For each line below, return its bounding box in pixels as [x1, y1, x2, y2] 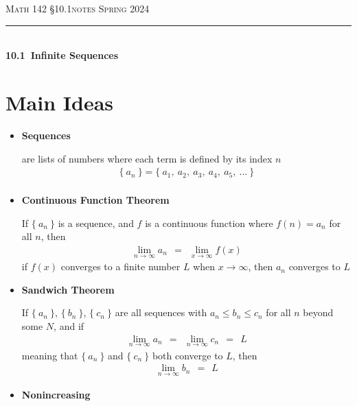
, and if [54, 318, 84, 333]
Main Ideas [5, 88, 113, 116]
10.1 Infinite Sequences [5, 48, 119, 62]
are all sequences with [115, 305, 207, 320]
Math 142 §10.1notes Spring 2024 [5, 1, 150, 15]
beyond [303, 305, 334, 320]
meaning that [21, 348, 78, 362]
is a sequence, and [58, 215, 134, 230]
